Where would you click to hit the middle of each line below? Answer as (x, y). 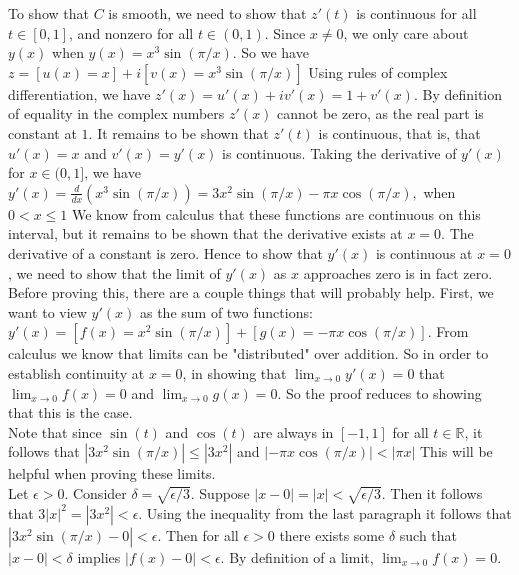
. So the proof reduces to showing (379, 392)
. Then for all (198, 534)
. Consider (95, 492)
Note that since (55, 431)
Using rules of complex (378, 71)
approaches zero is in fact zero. (398, 272)
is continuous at (424, 252)
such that (428, 534)
